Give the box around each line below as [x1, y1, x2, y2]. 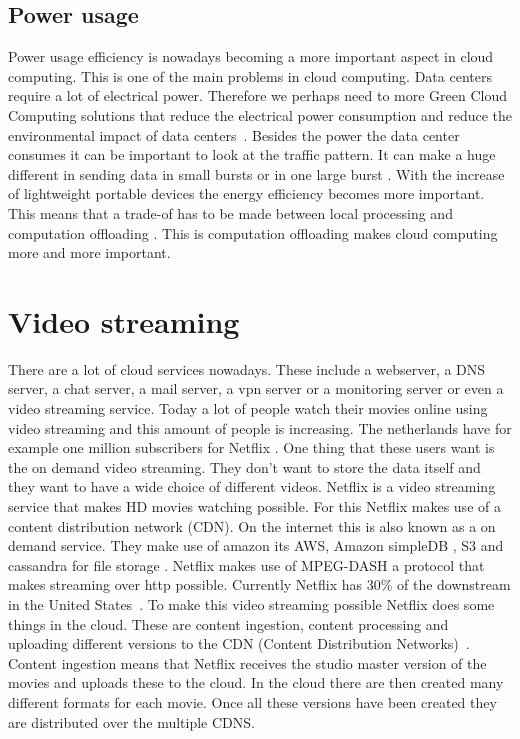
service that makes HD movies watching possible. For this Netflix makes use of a [8, 496, 501, 517]
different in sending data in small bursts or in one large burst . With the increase [8, 163, 505, 184]
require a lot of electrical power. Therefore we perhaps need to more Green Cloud [8, 85, 508, 106]
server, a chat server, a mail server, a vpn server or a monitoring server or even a [8, 378, 504, 399]
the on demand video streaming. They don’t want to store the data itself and [8, 456, 481, 477]
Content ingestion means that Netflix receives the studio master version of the [8, 652, 487, 673]
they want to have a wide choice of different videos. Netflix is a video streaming [8, 476, 496, 497]
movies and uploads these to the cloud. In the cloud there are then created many [8, 672, 504, 693]
